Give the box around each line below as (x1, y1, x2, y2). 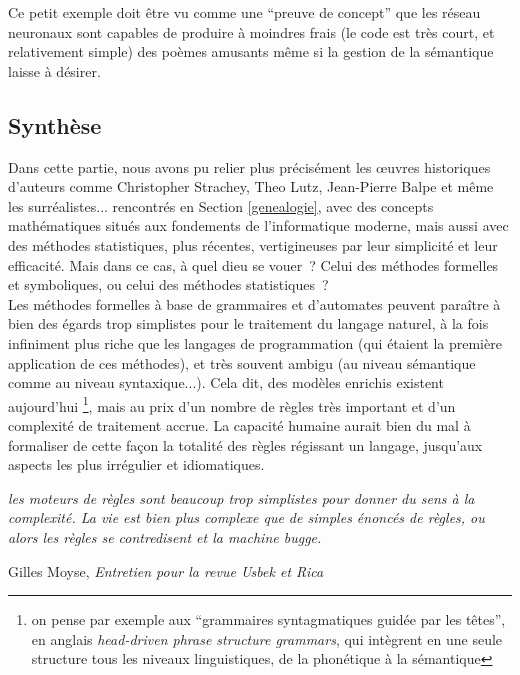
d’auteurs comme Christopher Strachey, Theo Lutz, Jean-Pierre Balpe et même (8, 176, 494, 197)
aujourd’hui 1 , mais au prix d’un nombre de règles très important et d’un (8, 392, 456, 416)
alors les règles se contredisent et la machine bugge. (8, 526, 322, 547)
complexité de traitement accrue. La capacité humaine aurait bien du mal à (8, 414, 471, 435)
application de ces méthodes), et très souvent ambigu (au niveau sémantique (8, 352, 476, 373)
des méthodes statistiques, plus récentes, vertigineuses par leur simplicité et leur (8, 234, 498, 255)
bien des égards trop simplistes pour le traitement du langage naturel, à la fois (8, 313, 489, 334)
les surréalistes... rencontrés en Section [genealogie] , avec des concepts (8, 195, 434, 216)
